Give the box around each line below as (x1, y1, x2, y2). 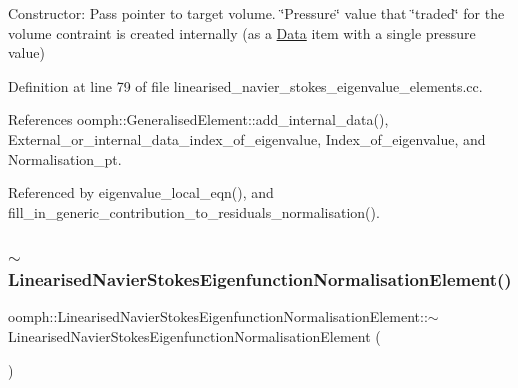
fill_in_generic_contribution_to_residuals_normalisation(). (8, 201, 380, 222)
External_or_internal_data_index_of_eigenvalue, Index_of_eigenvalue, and (8, 128, 486, 149)
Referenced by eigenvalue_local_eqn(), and (8, 182, 274, 203)
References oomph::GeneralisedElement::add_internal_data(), (8, 109, 389, 130)
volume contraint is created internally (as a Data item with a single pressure (8, 22, 476, 43)
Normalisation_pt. (8, 148, 122, 169)
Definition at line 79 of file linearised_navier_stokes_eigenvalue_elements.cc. (8, 75, 483, 96)
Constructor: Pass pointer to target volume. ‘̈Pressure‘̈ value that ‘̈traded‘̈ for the (8, 3, 505, 23)
